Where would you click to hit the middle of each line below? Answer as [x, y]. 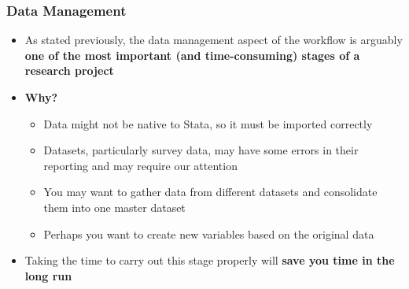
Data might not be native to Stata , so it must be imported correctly [208, 123]
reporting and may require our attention [140, 165]
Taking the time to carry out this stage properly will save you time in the [210, 260]
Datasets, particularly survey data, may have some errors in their [201, 150]
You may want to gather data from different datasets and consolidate [210, 192]
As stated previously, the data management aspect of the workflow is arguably [214, 40]
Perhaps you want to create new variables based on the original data [209, 233]
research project [69, 70]
